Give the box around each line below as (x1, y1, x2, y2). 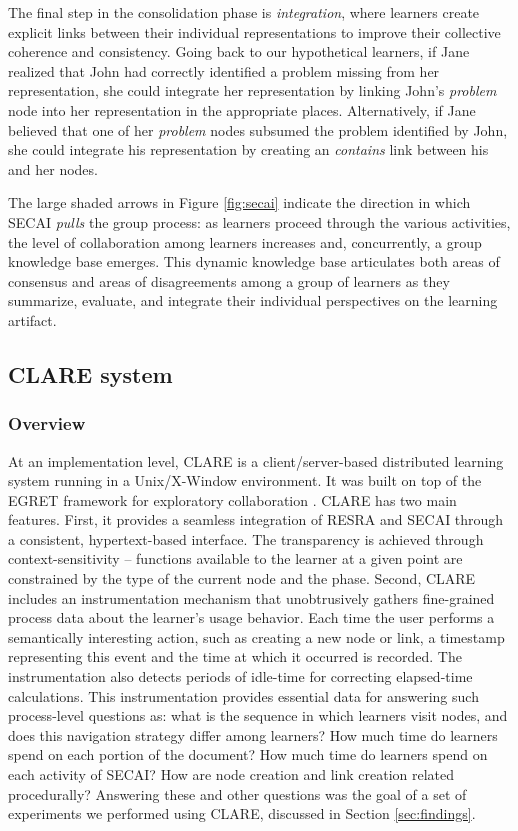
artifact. (8, 309, 57, 330)
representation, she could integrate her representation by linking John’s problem (8, 80, 497, 101)
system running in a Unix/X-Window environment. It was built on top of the (8, 470, 482, 491)
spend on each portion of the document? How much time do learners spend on (8, 744, 488, 765)
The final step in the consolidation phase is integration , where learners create (8, 2, 480, 22)
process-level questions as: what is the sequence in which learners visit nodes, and (8, 705, 508, 726)
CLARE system (8, 358, 173, 389)
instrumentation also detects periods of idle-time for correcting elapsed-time (8, 666, 473, 687)
